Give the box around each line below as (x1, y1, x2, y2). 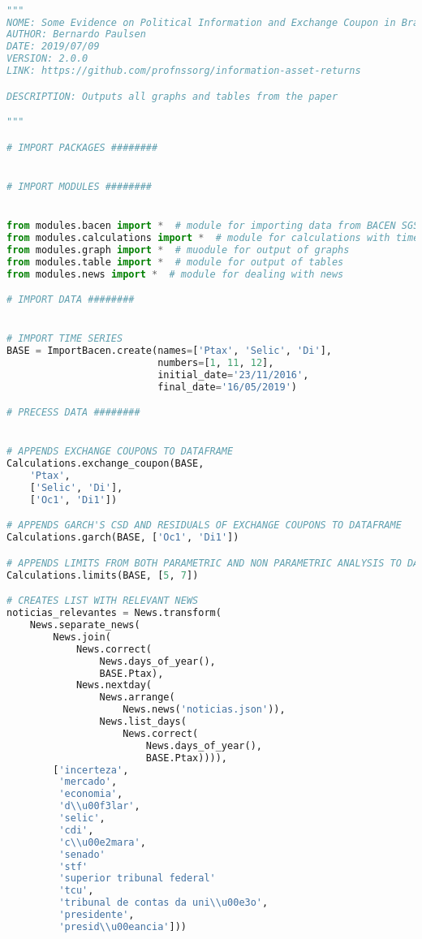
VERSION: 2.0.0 (6, 53, 88, 65)
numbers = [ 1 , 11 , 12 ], (157, 356, 274, 368)
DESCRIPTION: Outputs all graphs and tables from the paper (6, 90, 338, 102)
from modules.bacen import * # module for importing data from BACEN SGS (6, 220, 420, 231)
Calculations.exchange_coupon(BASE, (6, 458, 205, 470)
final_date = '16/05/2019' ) (157, 381, 297, 393)
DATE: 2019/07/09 (6, 41, 100, 53)
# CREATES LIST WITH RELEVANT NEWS (6, 595, 199, 607)
